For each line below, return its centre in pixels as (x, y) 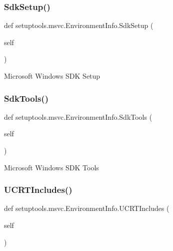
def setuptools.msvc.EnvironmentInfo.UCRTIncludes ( (87, 208)
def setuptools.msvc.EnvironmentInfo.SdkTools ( (78, 116)
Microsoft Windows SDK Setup (52, 76)
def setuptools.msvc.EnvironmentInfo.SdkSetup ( (79, 25)
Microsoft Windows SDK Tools (51, 167)
